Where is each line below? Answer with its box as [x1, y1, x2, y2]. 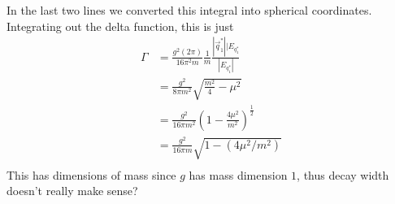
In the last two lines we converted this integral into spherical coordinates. [7, 2, 372, 18]
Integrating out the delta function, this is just [7, 17, 234, 34]
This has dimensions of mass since [7, 166, 176, 183]
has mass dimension [189, 166, 288, 183]
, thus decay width [297, 166, 389, 183]
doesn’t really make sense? [7, 182, 138, 199]
